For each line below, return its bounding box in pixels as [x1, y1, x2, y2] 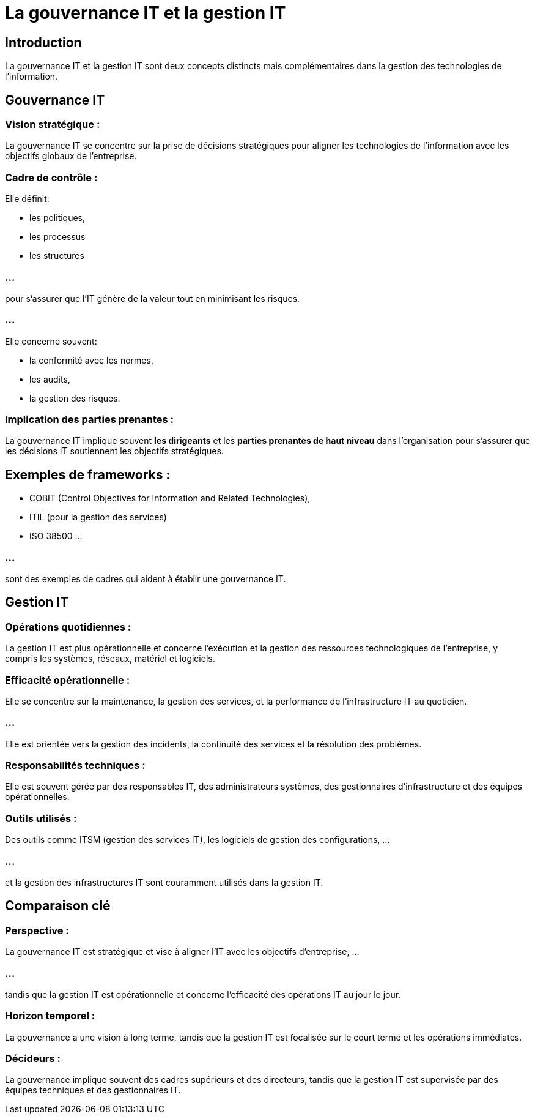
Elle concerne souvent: [5, 335, 97, 346]
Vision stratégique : [5, 118, 100, 131]
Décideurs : [5, 1052, 61, 1065]
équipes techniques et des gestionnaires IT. [5, 1085, 181, 1096]
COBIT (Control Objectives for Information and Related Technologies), [29, 493, 311, 504]
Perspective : [5, 924, 69, 937]
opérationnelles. [5, 792, 70, 803]
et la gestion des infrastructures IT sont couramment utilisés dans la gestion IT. [5, 877, 323, 888]
